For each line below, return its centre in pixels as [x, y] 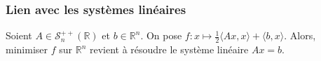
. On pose [161, 35]
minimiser [27, 49]
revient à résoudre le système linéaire [169, 49]
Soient [19, 35]
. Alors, [300, 35]
